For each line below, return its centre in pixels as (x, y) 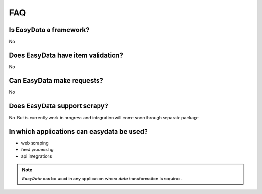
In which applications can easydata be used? (78, 131)
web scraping (35, 143)
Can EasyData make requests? (56, 81)
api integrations (37, 156)
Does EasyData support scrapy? (59, 106)
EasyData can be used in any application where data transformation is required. (102, 179)
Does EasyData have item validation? (66, 55)
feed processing (37, 149)
